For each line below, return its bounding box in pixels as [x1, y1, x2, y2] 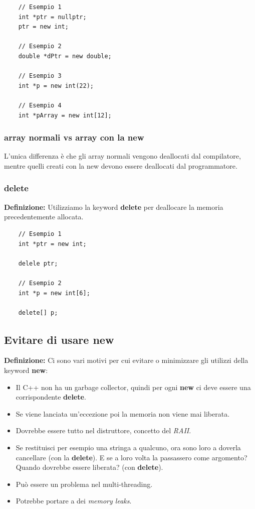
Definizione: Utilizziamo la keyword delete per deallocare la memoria [4, 201, 223, 212]
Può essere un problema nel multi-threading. [16, 478, 153, 489]
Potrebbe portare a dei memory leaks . [16, 495, 132, 506]
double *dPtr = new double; [18, 52, 112, 60]
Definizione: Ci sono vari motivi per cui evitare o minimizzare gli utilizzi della [4, 355, 248, 365]
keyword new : [4, 365, 48, 375]
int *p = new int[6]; [18, 289, 90, 297]
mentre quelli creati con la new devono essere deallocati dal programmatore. [4, 160, 237, 171]
